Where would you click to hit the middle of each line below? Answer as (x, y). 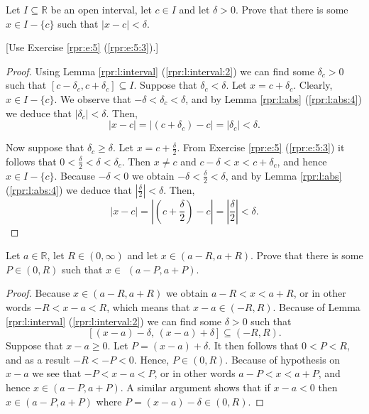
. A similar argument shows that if (195, 387)
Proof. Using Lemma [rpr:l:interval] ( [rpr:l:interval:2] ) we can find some (160, 71)
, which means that (148, 307)
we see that (57, 373)
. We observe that (93, 98)
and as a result (38, 359)
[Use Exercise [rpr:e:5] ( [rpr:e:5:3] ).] (82, 47)
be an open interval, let (101, 9)
